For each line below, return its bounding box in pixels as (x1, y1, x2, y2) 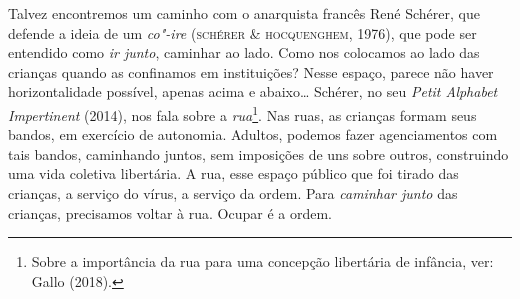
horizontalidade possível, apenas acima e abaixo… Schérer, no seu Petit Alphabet (8, 81, 498, 102)
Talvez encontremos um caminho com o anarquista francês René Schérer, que (8, 3, 480, 23)
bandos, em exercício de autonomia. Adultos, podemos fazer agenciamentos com (8, 124, 498, 145)
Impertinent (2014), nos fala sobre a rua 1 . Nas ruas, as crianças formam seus (8, 101, 477, 125)
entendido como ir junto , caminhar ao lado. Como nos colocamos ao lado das (8, 42, 480, 63)
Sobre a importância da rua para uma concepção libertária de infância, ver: (31, 251, 494, 272)
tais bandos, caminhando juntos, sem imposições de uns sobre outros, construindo (8, 143, 509, 164)
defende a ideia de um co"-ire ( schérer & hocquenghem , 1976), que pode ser (8, 22, 477, 43)
